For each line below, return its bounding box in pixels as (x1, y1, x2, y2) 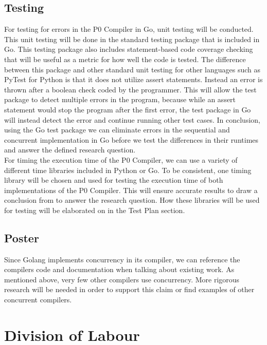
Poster (4, 229, 39, 245)
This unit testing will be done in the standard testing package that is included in (4, 33, 260, 44)
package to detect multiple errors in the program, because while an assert (4, 94, 236, 105)
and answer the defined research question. (4, 144, 136, 155)
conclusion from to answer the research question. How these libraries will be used (4, 195, 260, 205)
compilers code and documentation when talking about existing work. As (4, 264, 235, 275)
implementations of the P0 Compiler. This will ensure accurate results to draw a (4, 184, 258, 195)
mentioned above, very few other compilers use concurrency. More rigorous (4, 274, 240, 284)
